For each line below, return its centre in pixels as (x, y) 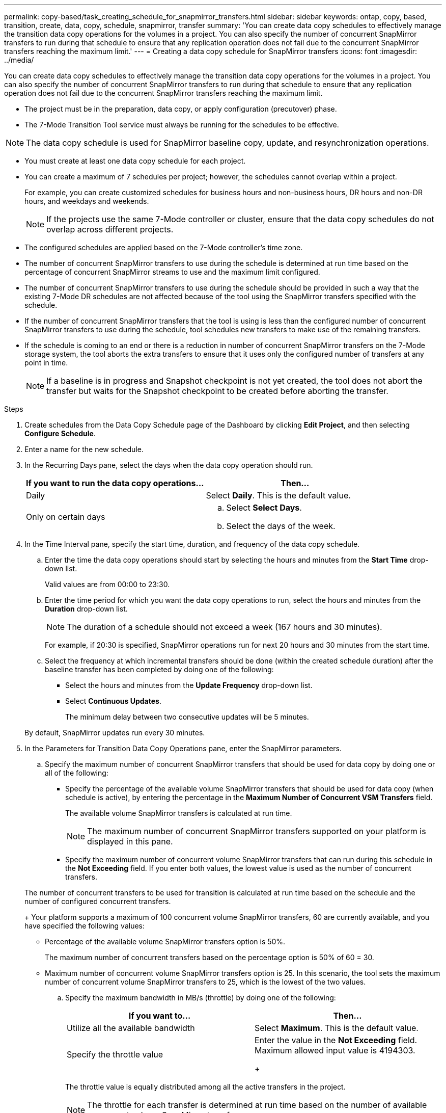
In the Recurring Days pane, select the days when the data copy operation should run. (169, 465)
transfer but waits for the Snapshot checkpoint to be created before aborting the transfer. (217, 391)
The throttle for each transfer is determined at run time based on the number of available (257, 1105)
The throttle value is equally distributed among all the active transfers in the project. (205, 1087)
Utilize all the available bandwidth (131, 1028)
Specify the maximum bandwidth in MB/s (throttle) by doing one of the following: (201, 998)
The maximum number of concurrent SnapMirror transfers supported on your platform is (257, 831)
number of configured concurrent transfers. (98, 901)
